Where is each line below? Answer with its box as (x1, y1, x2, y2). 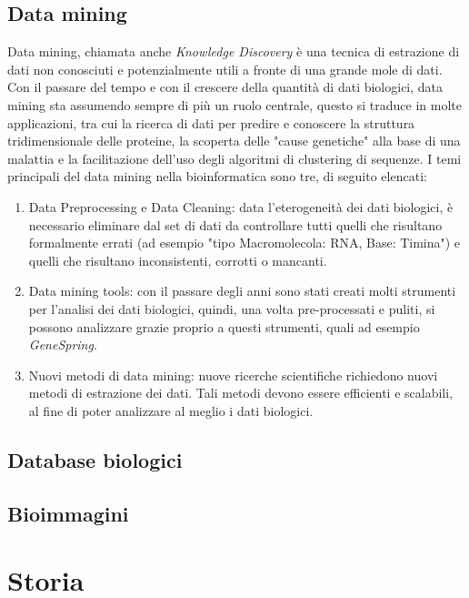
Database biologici (7, 445, 183, 473)
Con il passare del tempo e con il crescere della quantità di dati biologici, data (7, 77, 444, 96)
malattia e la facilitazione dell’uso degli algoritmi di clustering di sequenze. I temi (7, 148, 462, 167)
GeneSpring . (28, 335, 97, 354)
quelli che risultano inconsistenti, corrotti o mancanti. (28, 250, 327, 269)
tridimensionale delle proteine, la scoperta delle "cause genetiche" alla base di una (7, 131, 461, 150)
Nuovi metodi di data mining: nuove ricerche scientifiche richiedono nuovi (28, 365, 438, 384)
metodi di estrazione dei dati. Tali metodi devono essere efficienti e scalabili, (28, 383, 454, 402)
